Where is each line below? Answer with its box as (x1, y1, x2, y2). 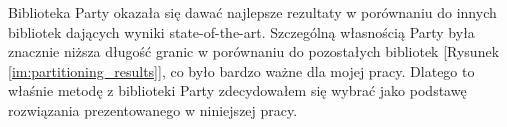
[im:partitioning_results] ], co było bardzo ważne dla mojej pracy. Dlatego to (8, 60, 475, 81)
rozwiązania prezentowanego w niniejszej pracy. (8, 99, 298, 120)
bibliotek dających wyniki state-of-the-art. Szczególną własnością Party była (8, 21, 475, 42)
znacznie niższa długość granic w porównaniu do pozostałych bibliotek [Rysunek (8, 41, 500, 62)
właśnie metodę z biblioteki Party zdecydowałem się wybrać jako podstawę (8, 80, 467, 101)
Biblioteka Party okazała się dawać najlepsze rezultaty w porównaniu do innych (8, 2, 497, 22)
